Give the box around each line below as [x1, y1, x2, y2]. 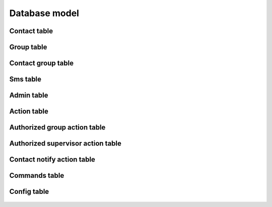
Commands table [9, 171, 64, 180]
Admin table [9, 91, 48, 100]
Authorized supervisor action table [9, 139, 122, 148]
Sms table [9, 75, 42, 84]
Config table [9, 187, 49, 196]
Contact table [9, 27, 53, 35]
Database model [9, 8, 79, 19]
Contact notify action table [9, 155, 96, 164]
